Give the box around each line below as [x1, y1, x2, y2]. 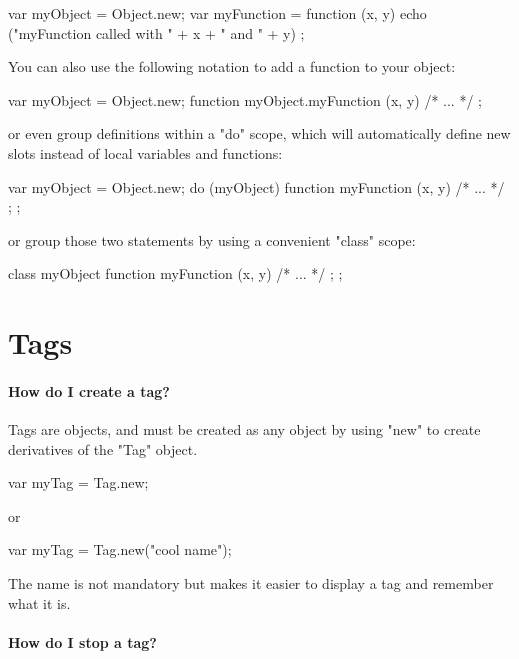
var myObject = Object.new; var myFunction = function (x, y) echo [8, 3, 427, 23]
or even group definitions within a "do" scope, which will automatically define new [8, 123, 511, 144]
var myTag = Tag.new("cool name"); [8, 539, 232, 560]
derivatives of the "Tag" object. [8, 438, 198, 459]
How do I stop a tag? [8, 631, 157, 652]
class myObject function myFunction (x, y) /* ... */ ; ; [8, 263, 343, 284]
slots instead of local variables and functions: [8, 142, 283, 163]
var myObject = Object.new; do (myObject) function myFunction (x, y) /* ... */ [8, 176, 505, 197]
